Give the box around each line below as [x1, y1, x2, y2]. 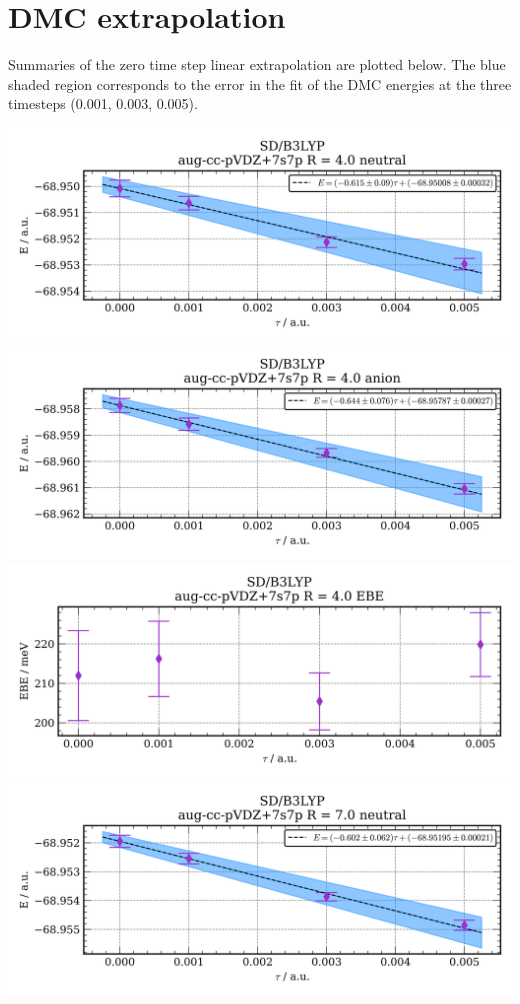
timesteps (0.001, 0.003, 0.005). [8, 93, 198, 114]
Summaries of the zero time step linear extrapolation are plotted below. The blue [8, 54, 506, 75]
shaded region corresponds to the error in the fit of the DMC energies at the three [8, 73, 512, 94]
